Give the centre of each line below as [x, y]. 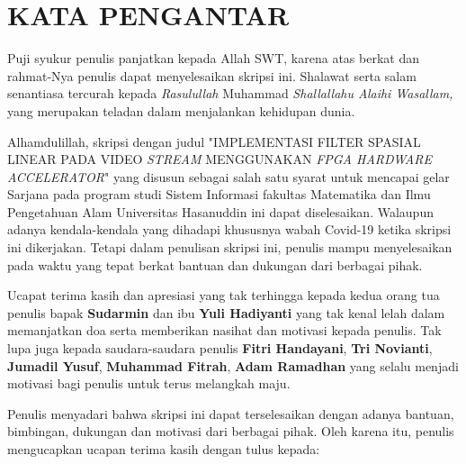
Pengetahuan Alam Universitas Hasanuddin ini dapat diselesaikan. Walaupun [220, 211]
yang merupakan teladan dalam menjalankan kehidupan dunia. [181, 110]
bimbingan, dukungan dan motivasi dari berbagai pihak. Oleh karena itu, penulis [231, 431]
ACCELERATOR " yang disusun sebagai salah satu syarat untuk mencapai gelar [229, 176]
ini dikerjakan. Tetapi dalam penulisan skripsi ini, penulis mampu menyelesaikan [230, 247]
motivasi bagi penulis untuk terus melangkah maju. [149, 383]
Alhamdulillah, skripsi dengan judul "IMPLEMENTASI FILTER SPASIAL [214, 141]
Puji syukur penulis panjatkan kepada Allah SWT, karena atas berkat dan [213, 58]
